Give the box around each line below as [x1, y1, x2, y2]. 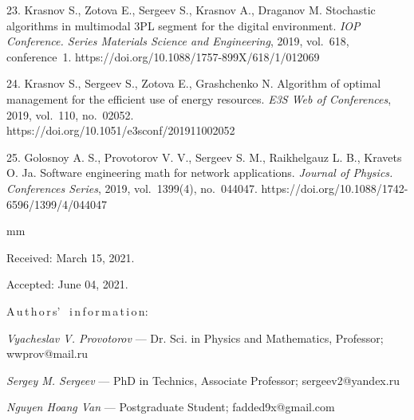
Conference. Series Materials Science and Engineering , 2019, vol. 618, [6, 33, 349, 49]
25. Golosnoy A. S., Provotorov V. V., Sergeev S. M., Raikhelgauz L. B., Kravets [6, 148, 402, 165]
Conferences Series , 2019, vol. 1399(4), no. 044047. [6, 179, 258, 196]
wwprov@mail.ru [6, 345, 88, 362]
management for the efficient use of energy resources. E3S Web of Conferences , [6, 90, 392, 107]
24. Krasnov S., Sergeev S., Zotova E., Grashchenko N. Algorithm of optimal [6, 75, 381, 92]
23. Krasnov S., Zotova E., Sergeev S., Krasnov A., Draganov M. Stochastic [6, 2, 376, 18]
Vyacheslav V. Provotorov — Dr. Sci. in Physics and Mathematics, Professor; [6, 329, 384, 346]
